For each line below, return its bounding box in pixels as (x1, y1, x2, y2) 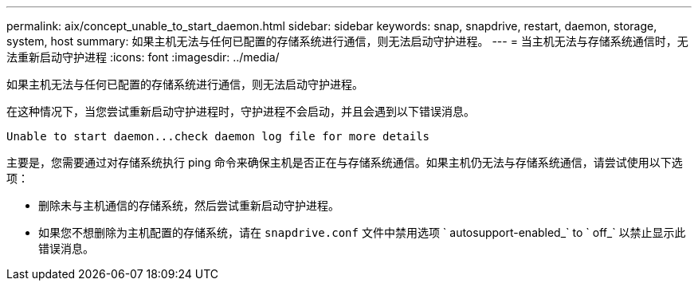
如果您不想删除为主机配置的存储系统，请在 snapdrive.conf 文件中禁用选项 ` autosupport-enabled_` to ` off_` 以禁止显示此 (38, 226, 686, 239)
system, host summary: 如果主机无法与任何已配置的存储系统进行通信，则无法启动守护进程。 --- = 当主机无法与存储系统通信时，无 (6, 34, 688, 48)
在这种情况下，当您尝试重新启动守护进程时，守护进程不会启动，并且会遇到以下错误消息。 (6, 104, 475, 118)
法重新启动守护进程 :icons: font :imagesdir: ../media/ (6, 50, 280, 64)
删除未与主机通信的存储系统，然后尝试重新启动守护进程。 (38, 199, 339, 212)
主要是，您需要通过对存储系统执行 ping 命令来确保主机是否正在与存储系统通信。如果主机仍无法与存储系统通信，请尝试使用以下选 (6, 155, 683, 169)
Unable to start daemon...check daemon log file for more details (6, 130, 430, 143)
